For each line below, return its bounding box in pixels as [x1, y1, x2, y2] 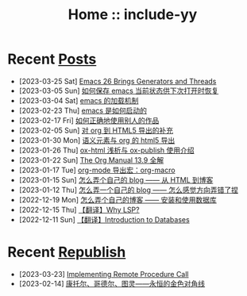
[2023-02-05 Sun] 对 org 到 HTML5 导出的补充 [18, 125, 174, 135]
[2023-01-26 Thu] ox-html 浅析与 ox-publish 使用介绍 [18, 145, 195, 155]
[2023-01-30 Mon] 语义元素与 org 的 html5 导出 [18, 135, 176, 144]
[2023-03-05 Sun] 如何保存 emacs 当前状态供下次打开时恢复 [18, 86, 219, 95]
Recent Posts [7, 50, 97, 68]
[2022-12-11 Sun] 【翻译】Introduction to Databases [18, 214, 190, 224]
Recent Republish [7, 244, 126, 261]
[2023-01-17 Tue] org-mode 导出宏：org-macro [18, 165, 176, 175]
